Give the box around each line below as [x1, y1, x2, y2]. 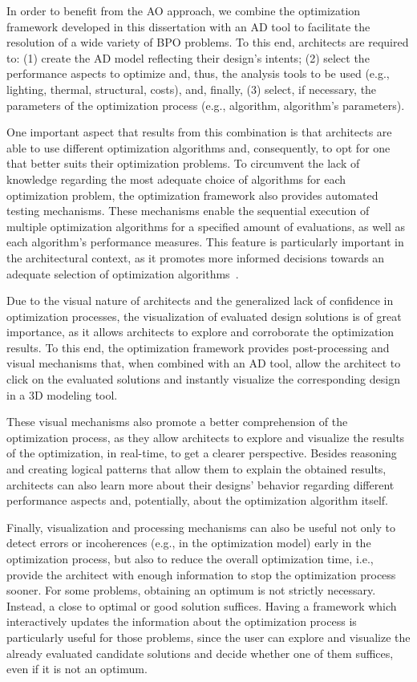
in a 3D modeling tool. [6, 386, 118, 403]
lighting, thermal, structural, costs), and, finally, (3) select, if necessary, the [6, 80, 377, 97]
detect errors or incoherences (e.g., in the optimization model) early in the [6, 534, 371, 551]
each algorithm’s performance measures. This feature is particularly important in [6, 233, 404, 250]
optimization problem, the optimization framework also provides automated [6, 186, 379, 203]
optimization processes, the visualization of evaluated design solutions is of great [6, 307, 402, 324]
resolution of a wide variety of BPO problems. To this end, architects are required [6, 34, 409, 51]
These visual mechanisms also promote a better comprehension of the [6, 413, 348, 430]
